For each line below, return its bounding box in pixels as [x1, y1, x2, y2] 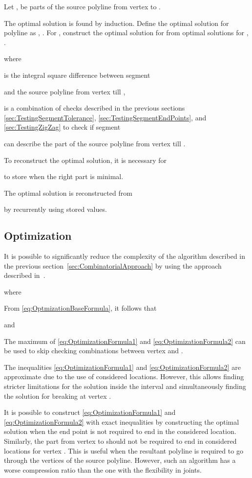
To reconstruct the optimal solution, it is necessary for [4, 155, 167, 165]
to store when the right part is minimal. [4, 171, 124, 182]
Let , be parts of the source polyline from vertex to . [4, 1, 161, 11]
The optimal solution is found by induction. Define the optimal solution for [4, 18, 229, 28]
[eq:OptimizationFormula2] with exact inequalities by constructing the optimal [4, 416, 239, 427]
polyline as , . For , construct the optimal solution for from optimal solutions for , [4, 27, 249, 38]
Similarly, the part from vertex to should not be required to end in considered [4, 436, 237, 446]
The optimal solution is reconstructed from [4, 187, 132, 198]
